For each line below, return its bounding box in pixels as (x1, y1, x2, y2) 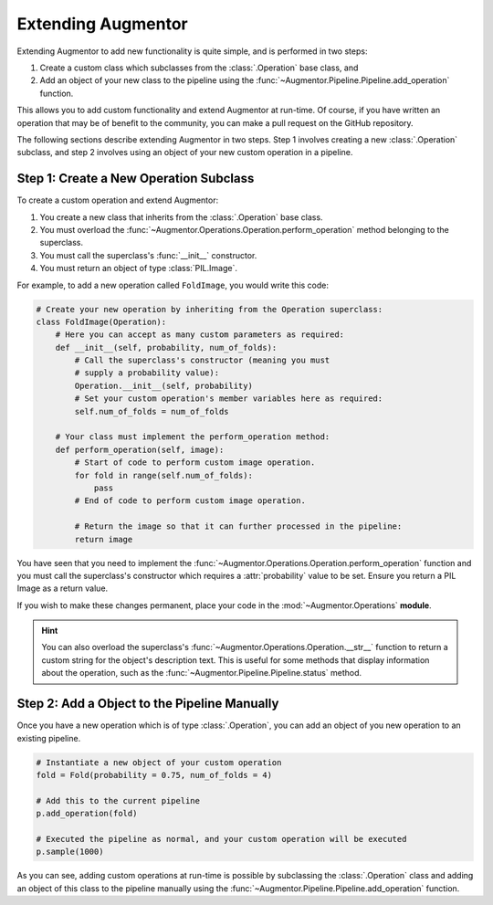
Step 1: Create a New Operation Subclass (16, 171, 255, 186)
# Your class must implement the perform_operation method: (55, 432, 330, 442)
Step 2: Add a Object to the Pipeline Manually (16, 696, 279, 711)
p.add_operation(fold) (36, 808, 138, 819)
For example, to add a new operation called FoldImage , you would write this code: (16, 279, 329, 290)
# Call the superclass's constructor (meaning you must (74, 355, 330, 365)
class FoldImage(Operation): (36, 316, 167, 327)
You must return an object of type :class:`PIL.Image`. (39, 263, 237, 274)
